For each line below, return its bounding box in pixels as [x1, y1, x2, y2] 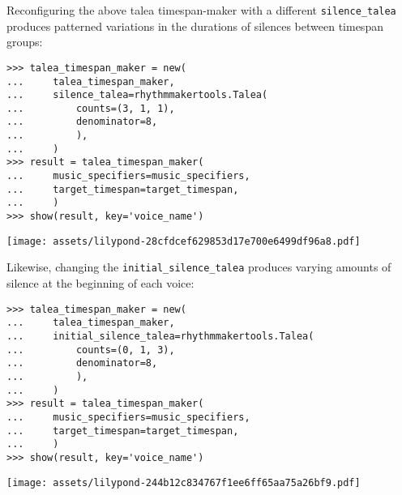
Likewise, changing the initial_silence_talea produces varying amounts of [6, 258, 391, 275]
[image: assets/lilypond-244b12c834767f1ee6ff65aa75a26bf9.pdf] [6, 476, 361, 489]
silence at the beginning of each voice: [6, 275, 195, 292]
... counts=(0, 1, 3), [6, 344, 175, 356]
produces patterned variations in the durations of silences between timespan [6, 17, 383, 34]
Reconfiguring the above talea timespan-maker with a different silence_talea [6, 2, 396, 18]
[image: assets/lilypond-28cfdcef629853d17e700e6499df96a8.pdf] [6, 235, 361, 247]
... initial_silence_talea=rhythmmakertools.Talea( [6, 330, 314, 342]
